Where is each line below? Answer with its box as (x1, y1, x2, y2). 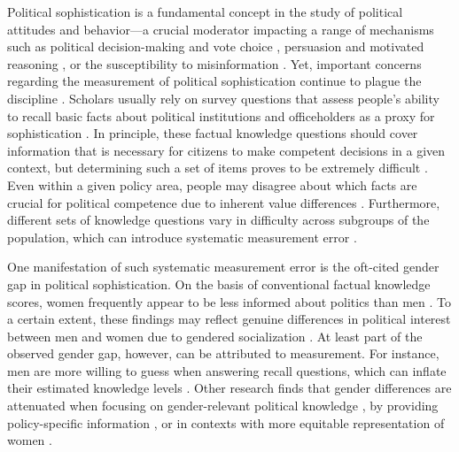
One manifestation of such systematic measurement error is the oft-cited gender (7, 257, 440, 276)
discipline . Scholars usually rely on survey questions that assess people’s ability (7, 88, 440, 107)
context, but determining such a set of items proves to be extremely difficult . (7, 158, 428, 177)
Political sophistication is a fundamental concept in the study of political (7, 3, 403, 20)
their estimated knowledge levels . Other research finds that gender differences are (7, 379, 452, 397)
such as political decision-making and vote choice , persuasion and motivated (7, 37, 424, 56)
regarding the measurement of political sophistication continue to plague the (7, 72, 422, 90)
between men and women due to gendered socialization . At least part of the (7, 326, 423, 345)
